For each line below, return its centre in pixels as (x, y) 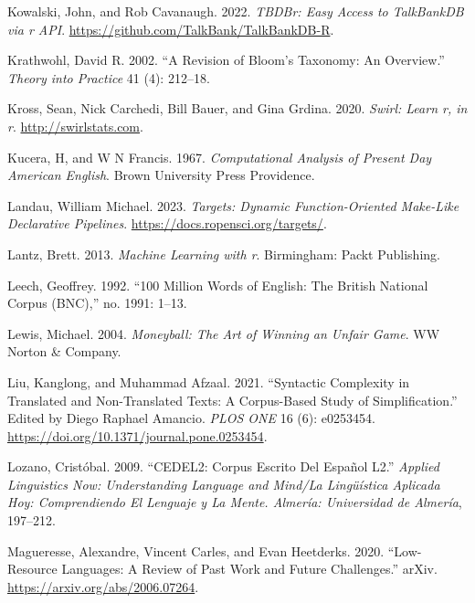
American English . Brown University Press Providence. (161, 175)
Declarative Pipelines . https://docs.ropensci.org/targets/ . (167, 223)
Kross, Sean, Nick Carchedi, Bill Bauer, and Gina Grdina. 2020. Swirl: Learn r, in (237, 108)
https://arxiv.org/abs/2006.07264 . (103, 586)
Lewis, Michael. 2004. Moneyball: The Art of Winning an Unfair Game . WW (224, 333)
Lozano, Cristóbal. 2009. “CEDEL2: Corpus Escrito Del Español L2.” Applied (223, 466)
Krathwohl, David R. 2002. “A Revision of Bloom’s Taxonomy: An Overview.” (226, 60)
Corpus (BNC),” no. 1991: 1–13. (97, 303)
